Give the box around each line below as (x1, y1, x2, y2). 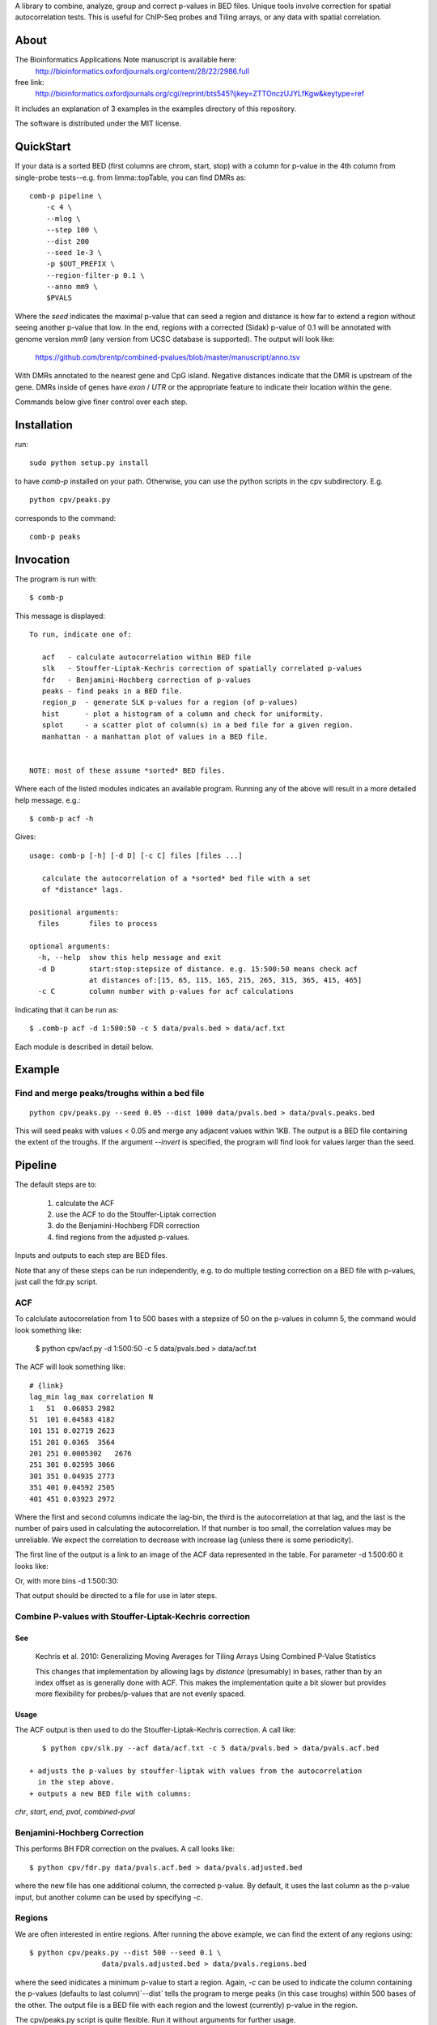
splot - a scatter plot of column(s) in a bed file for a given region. (41, 721, 354, 730)
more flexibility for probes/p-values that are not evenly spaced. (35, 1689, 246, 1699)
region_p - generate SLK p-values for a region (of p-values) (41, 697, 299, 707)
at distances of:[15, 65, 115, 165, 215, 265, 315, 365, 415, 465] (89, 976, 363, 985)
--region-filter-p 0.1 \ (45, 271, 145, 279)
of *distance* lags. (41, 885, 124, 894)
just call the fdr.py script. (15, 1277, 98, 1287)
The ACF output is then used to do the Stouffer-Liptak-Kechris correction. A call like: (15, 1724, 297, 1734)
